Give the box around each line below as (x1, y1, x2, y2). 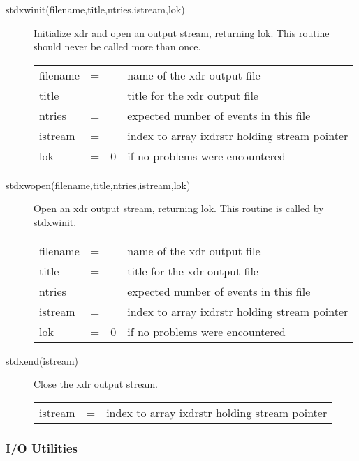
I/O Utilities (6, 439, 78, 456)
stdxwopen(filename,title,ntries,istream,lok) (6, 177, 191, 192)
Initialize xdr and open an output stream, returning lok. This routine (34, 25, 330, 40)
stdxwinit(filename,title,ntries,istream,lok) (6, 2, 185, 16)
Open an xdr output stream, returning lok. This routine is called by (34, 201, 324, 216)
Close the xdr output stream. (34, 377, 158, 391)
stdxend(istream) (6, 353, 79, 368)
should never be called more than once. (34, 39, 201, 54)
